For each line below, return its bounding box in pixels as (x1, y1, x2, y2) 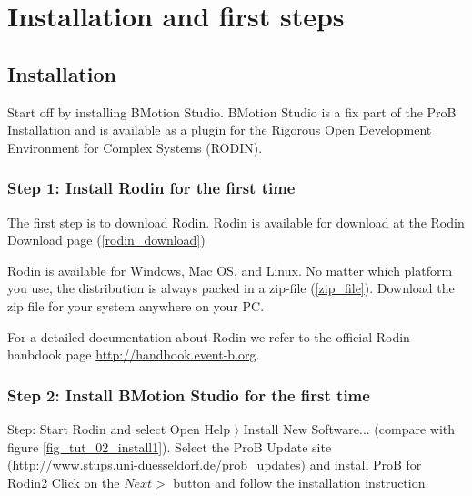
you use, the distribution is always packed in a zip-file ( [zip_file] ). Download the (7, 278, 455, 298)
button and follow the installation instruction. (173, 472, 429, 491)
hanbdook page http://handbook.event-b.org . (7, 345, 260, 364)
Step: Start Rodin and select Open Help (7, 419, 230, 438)
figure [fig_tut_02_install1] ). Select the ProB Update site (7, 437, 332, 456)
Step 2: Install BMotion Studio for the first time (7, 383, 370, 406)
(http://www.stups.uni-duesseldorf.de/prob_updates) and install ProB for (7, 455, 422, 474)
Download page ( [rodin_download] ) (7, 230, 206, 249)
